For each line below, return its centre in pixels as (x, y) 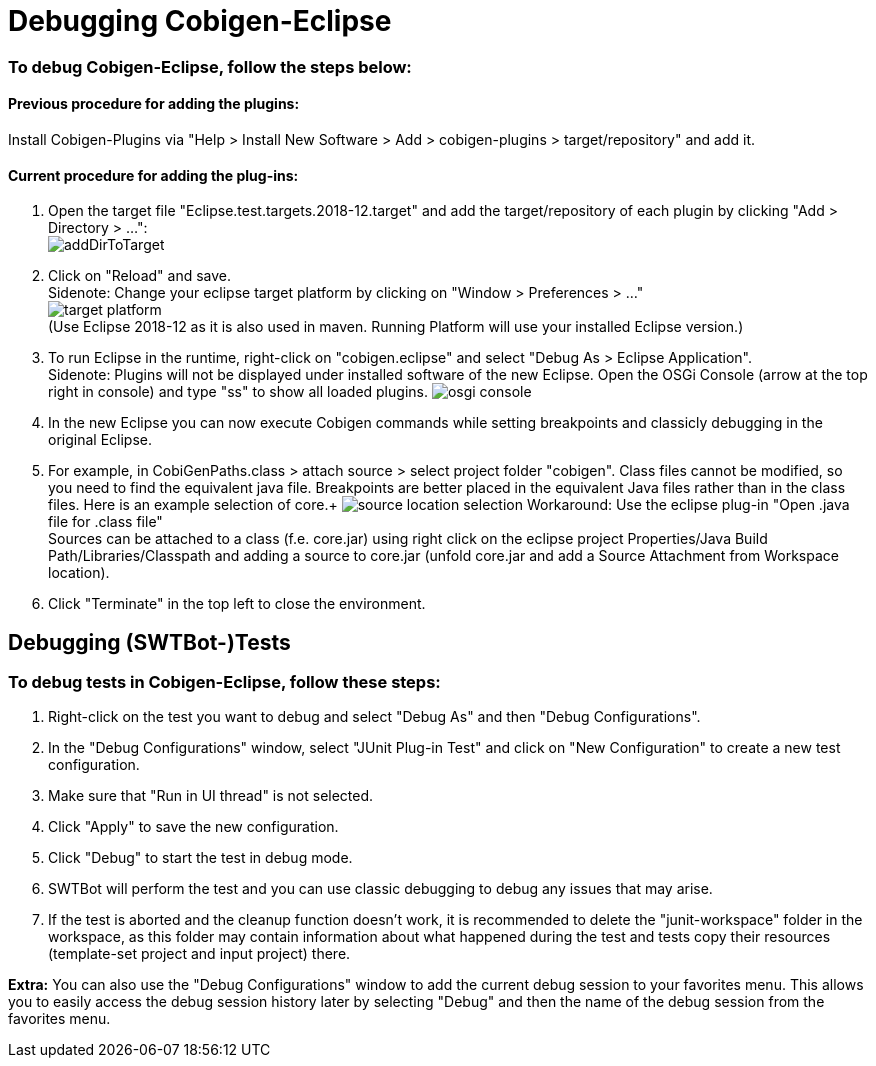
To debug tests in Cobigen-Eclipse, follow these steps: (224, 682)
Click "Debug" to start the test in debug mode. (200, 858)
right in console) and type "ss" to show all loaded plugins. (238, 392)
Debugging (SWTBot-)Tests (149, 642)
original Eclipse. (100, 440)
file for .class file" (105, 522)
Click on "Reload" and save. (140, 276)
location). (79, 573)
